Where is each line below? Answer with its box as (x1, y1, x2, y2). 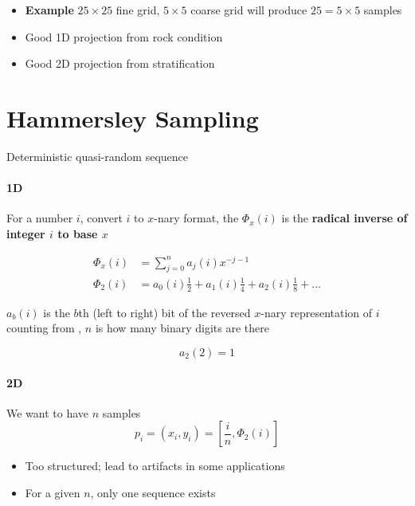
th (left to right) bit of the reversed (78, 304, 251, 320)
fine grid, (115, 2, 160, 18)
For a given (25, 484, 80, 500)
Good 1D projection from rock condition (25, 28, 223, 45)
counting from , (6, 320, 82, 336)
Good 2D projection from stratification (25, 55, 215, 72)
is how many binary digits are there (95, 320, 269, 336)
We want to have (6, 404, 89, 421)
